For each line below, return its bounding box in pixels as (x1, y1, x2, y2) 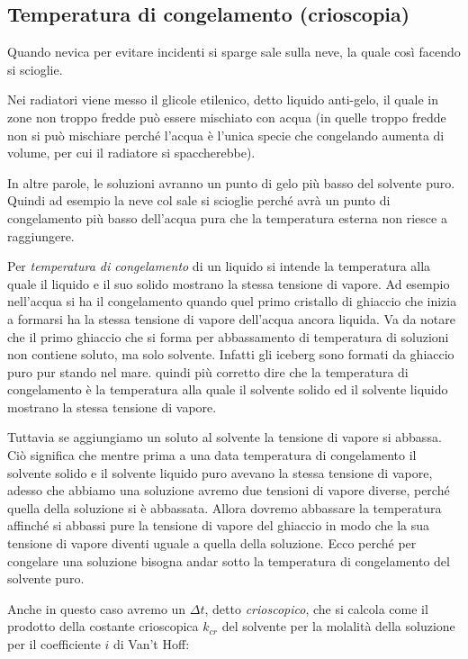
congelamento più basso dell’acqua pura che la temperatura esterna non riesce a (7, 208, 447, 227)
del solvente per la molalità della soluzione (221, 617, 455, 636)
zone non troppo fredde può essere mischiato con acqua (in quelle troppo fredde (7, 107, 446, 126)
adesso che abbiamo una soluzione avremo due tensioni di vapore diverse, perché (7, 481, 450, 500)
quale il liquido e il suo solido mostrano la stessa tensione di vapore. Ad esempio (7, 274, 450, 293)
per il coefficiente (7, 635, 101, 654)
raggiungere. (7, 226, 75, 245)
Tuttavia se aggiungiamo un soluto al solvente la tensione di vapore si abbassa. (7, 428, 442, 447)
